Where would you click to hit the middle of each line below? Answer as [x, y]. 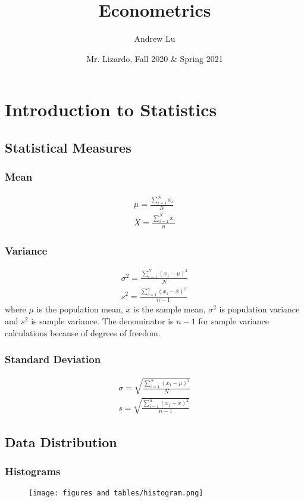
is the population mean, [80, 309]
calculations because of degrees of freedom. [83, 332]
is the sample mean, [170, 309]
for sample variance [234, 321]
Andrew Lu [155, 38]
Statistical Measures [68, 147]
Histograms [33, 471]
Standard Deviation [53, 359]
